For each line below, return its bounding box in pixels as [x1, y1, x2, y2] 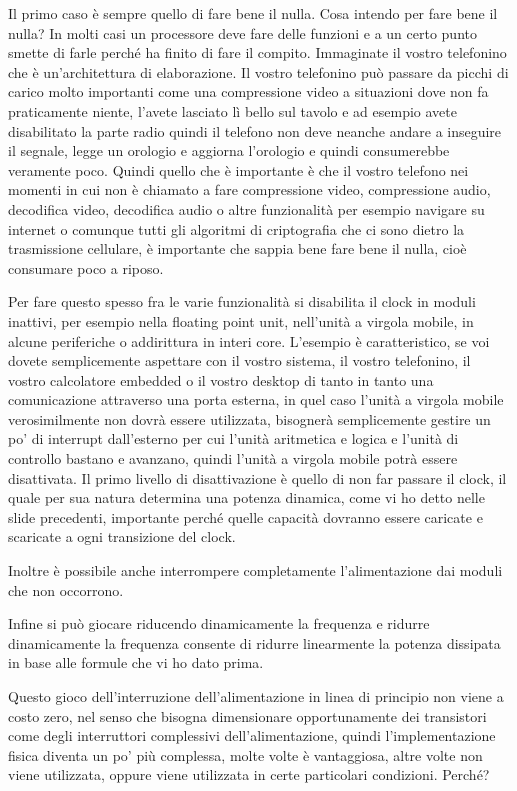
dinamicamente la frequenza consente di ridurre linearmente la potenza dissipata [8, 632, 501, 653]
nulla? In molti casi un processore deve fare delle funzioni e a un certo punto [8, 22, 477, 43]
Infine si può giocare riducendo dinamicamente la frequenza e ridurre [8, 613, 430, 634]
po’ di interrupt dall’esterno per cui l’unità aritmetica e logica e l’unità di [8, 428, 459, 449]
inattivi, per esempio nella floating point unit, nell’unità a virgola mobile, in [8, 310, 474, 331]
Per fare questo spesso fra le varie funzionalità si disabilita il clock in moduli [8, 291, 476, 312]
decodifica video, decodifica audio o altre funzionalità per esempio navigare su [8, 198, 485, 219]
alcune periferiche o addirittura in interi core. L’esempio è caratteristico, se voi [8, 330, 490, 351]
